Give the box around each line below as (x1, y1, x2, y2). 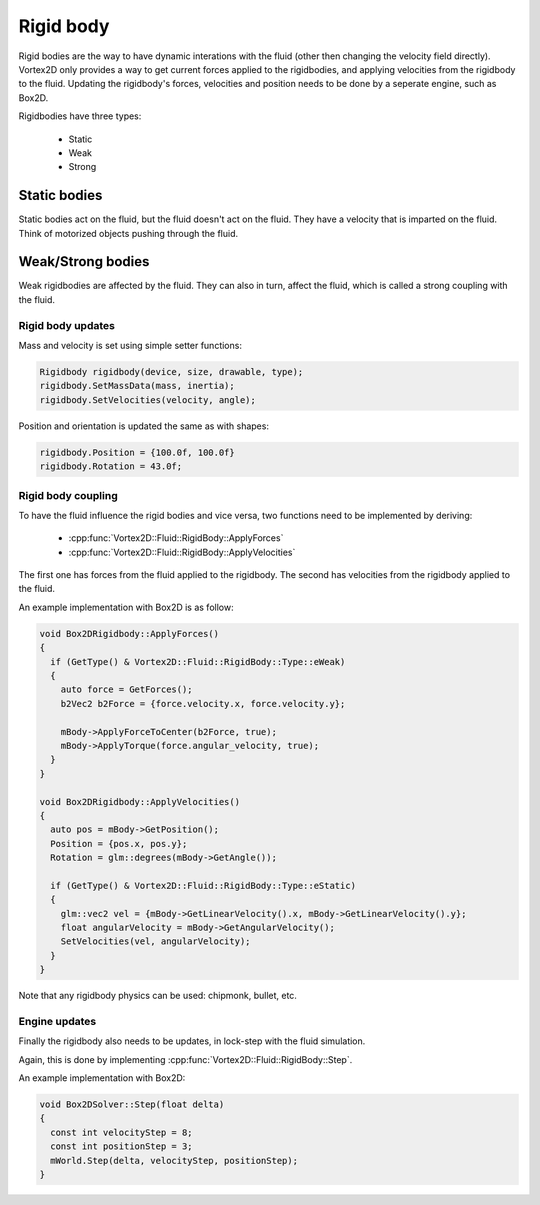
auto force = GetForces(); (60, 684, 194, 695)
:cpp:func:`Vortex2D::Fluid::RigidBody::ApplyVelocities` (68, 546, 296, 558)
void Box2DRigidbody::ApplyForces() (39, 628, 220, 639)
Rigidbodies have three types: (18, 110, 142, 122)
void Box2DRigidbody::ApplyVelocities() (39, 796, 240, 807)
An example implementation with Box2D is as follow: (18, 601, 234, 613)
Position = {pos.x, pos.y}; (50, 838, 188, 849)
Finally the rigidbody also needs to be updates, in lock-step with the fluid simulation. (18, 1035, 366, 1047)
